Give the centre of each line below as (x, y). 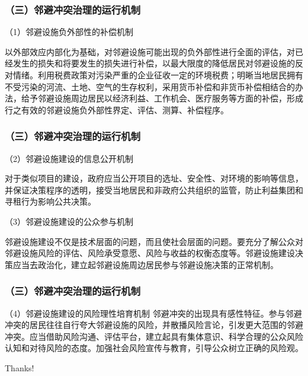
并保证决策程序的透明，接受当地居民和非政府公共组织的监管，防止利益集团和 (154, 189)
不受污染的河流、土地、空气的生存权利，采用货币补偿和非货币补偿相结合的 (150, 86)
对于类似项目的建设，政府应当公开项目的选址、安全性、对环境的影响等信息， (154, 178)
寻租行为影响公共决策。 (50, 201)
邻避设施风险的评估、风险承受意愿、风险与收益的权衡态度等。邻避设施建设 (150, 253)
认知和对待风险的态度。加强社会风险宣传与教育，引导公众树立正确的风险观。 (154, 348)
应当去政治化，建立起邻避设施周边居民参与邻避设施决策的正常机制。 (145, 264)
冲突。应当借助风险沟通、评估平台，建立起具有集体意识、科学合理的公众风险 (154, 336)
